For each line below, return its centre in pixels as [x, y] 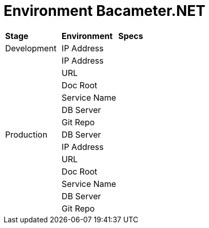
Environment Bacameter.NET [104, 11]
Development [31, 48]
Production [26, 134]
